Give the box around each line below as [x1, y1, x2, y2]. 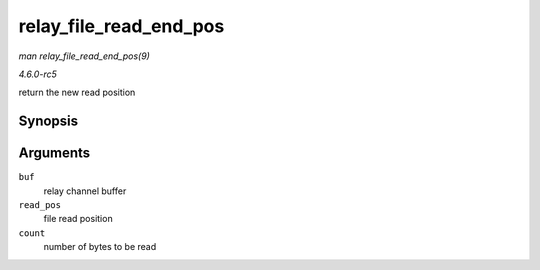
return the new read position [18, 86, 136, 99]
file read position [43, 213, 114, 225]
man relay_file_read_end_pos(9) [18, 50, 150, 62]
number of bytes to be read [43, 241, 157, 253]
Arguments [18, 145, 91, 162]
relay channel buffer [43, 185, 127, 197]
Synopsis [18, 113, 79, 130]
